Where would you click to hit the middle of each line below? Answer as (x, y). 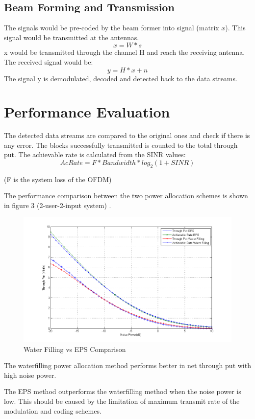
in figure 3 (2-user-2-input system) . (58, 205)
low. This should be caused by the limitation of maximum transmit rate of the (122, 401)
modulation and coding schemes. (53, 410)
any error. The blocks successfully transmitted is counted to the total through (121, 145)
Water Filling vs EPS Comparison (75, 349)
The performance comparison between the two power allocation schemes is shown (126, 196)
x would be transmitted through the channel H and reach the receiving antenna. (125, 52)
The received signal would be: (49, 61)
